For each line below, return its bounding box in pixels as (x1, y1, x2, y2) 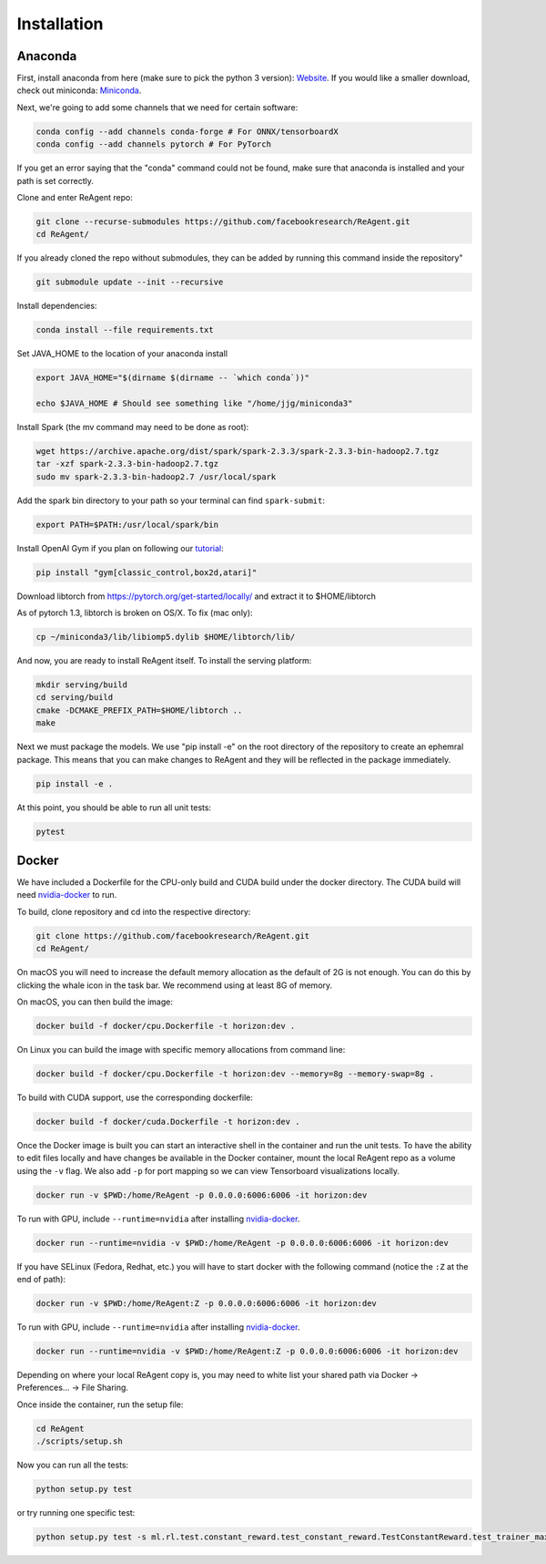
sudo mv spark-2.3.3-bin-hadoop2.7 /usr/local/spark (35, 471, 277, 482)
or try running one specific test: (16, 1507, 136, 1518)
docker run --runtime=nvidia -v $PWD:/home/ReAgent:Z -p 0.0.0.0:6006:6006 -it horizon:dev (35, 1345, 459, 1356)
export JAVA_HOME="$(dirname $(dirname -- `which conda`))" (35, 373, 310, 383)
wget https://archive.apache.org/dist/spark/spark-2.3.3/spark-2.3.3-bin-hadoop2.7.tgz (35, 447, 440, 457)
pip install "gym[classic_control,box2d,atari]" (35, 567, 258, 578)
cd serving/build (35, 693, 114, 703)
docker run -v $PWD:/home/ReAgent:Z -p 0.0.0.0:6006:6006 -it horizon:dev (35, 1298, 378, 1308)
